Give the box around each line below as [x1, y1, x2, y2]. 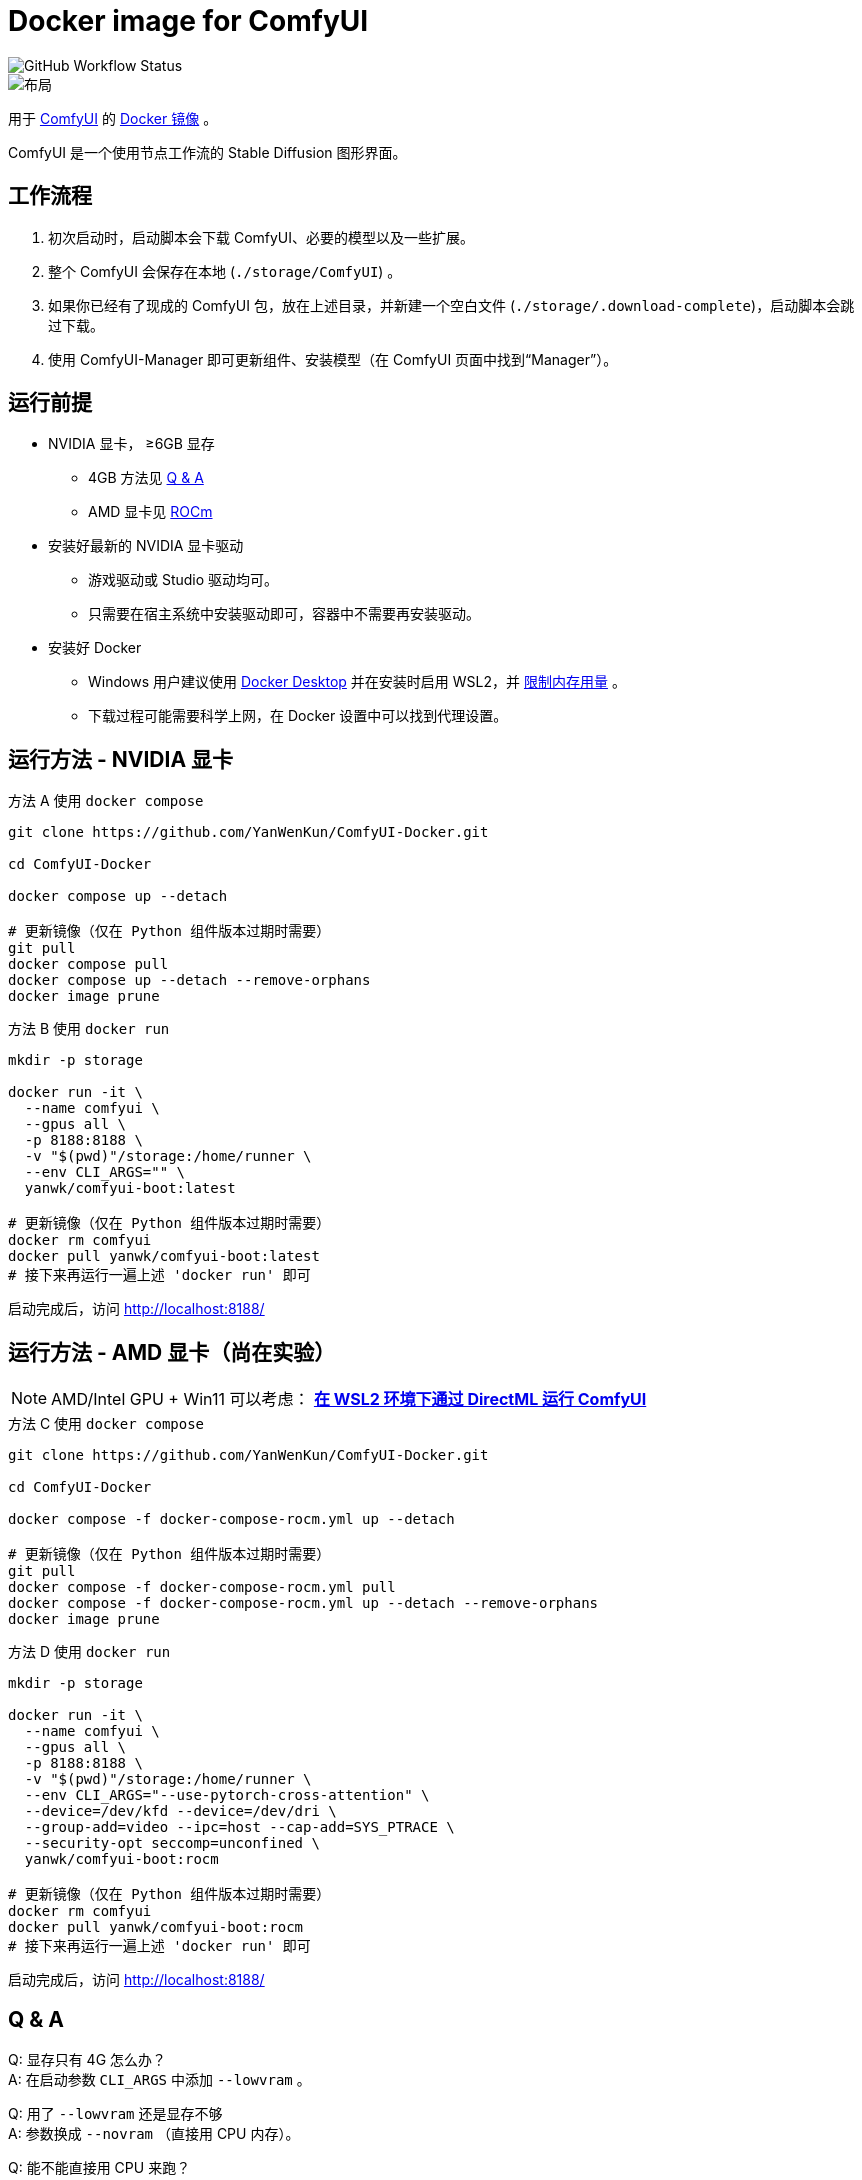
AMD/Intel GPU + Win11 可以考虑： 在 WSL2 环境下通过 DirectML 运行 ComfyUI [51, 1389, 647, 1410]
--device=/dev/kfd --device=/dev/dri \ [24, 1803, 337, 1820]
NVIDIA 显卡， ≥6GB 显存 [48, 435, 215, 453]
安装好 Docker [48, 639, 142, 657]
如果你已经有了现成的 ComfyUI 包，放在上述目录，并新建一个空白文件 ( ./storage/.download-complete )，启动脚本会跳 [48, 296, 855, 314]
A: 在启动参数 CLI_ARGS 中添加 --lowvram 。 [8, 2070, 311, 2088]
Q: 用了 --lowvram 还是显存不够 [8, 2104, 223, 2122]
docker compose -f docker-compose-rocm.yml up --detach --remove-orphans [8, 1595, 599, 1612]
